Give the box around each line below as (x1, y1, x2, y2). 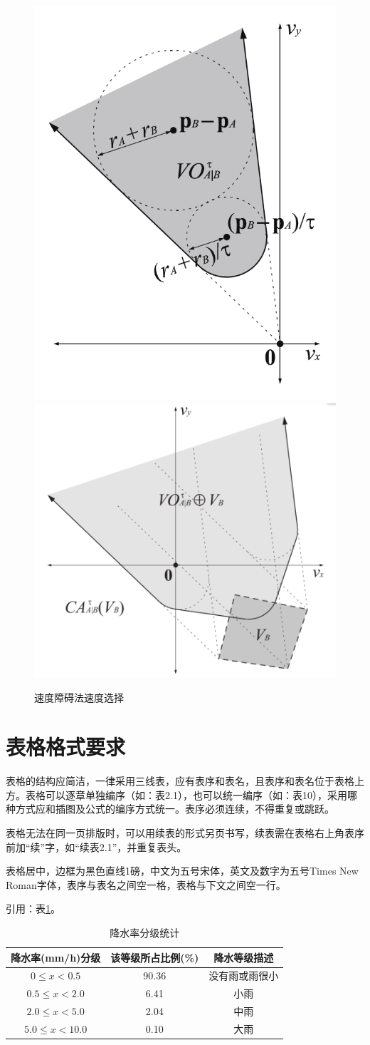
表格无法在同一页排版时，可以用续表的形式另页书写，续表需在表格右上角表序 (6, 825, 364, 840)
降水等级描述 (213, 949, 274, 964)
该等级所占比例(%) (110, 949, 199, 964)
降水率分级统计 (110, 925, 180, 940)
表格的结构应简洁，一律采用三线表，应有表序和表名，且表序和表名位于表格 (6, 773, 354, 788)
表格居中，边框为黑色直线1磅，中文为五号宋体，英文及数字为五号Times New (6, 863, 359, 878)
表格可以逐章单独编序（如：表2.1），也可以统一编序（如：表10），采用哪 (25, 787, 357, 802)
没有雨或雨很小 (208, 968, 279, 983)
